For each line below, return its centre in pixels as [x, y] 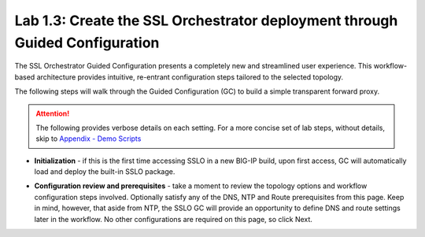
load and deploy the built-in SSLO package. [105, 172]
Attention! [53, 113]
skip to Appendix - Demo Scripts [89, 139]
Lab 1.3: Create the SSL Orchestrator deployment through [206, 20]
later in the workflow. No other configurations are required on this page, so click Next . [173, 219]
